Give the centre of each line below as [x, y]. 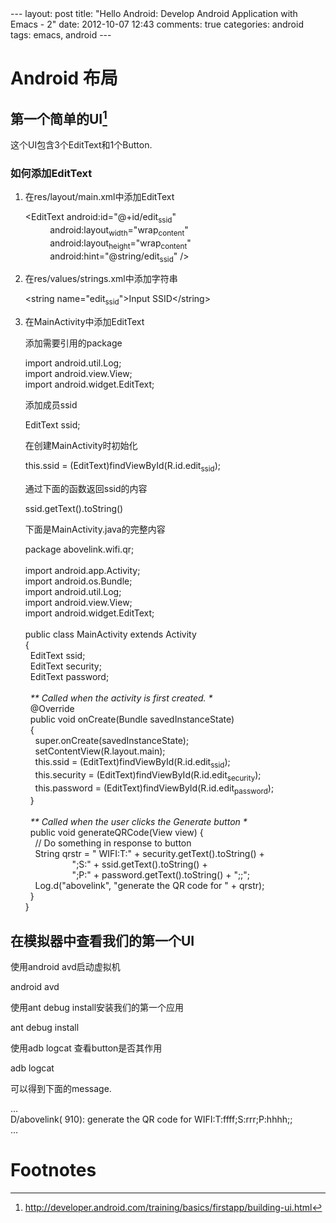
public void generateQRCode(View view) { [116, 833]
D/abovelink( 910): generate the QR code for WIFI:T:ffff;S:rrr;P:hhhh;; [151, 1119]
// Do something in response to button [113, 843]
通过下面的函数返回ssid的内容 [86, 489]
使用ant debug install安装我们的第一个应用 [97, 1008]
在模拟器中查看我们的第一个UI [102, 940]
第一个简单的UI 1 [59, 117]
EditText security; [65, 666]
